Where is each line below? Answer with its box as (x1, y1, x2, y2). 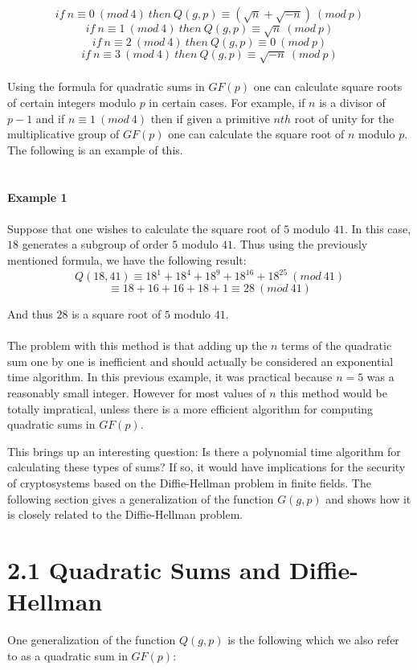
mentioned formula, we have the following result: (7, 251, 247, 268)
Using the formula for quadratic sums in (7, 78, 205, 95)
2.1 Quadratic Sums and (7, 553, 281, 586)
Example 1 (7, 188, 67, 205)
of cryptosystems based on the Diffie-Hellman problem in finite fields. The (7, 474, 371, 491)
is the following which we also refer (227, 631, 399, 648)
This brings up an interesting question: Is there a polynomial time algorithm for (7, 442, 401, 459)
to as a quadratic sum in (7, 647, 128, 664)
